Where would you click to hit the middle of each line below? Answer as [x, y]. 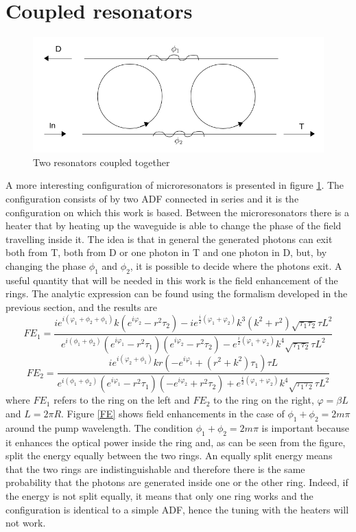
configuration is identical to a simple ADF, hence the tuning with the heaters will [177, 509]
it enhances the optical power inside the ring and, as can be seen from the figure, [176, 442]
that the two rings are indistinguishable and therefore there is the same [155, 469]
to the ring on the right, [264, 400]
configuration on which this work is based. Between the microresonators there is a [177, 212]
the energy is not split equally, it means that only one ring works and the [159, 495]
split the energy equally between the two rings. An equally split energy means [169, 455]
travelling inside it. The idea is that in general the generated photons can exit [169, 239]
